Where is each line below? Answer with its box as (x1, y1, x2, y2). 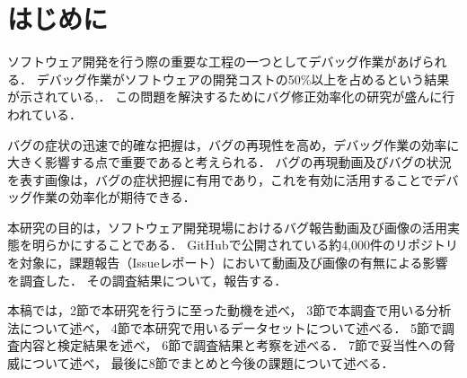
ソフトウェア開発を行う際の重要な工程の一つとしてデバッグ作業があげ (7, 52, 422, 71)
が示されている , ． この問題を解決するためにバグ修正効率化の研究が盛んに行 (7, 87, 455, 106)
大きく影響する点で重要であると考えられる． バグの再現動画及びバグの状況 (7, 153, 452, 171)
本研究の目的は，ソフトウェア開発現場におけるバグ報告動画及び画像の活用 (7, 217, 447, 236)
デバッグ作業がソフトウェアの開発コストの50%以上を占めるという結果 (36, 69, 450, 88)
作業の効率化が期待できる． (31, 188, 196, 207)
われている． (7, 104, 82, 123)
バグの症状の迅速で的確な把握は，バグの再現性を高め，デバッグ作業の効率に (7, 135, 460, 154)
